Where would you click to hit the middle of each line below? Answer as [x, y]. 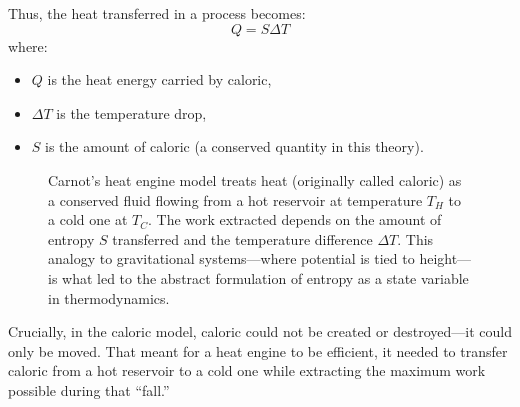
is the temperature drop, [131, 112]
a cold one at [88, 219]
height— [445, 258]
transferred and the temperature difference [242, 238]
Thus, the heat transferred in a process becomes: [157, 13]
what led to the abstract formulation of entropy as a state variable [265, 277]
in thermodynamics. [109, 297]
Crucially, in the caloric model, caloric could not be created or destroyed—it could [260, 331]
